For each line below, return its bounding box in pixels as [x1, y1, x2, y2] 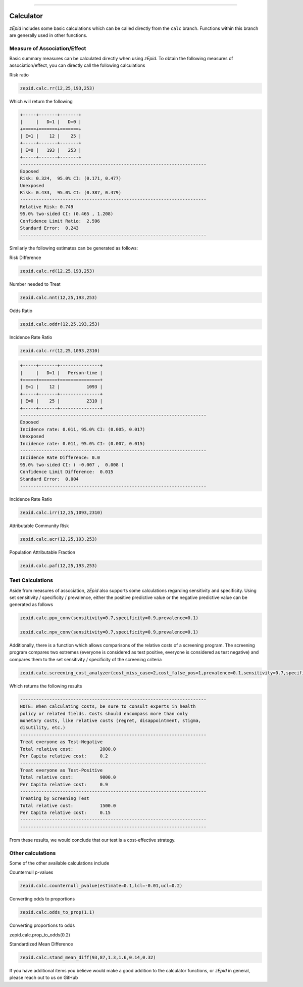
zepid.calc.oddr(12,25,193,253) [20, 321, 100, 327]
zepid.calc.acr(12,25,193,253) [20, 536, 98, 542]
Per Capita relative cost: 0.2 [20, 753, 108, 759]
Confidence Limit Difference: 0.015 [20, 469, 114, 475]
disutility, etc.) [20, 725, 66, 731]
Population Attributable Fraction [9, 549, 76, 555]
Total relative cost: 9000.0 [20, 775, 116, 780]
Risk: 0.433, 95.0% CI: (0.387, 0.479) [20, 190, 121, 196]
